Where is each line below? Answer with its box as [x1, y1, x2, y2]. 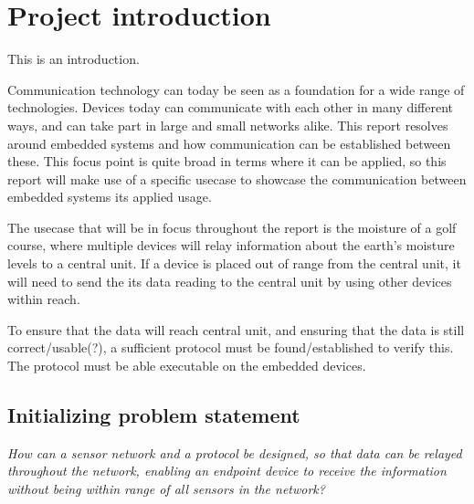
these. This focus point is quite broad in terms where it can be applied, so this [7, 152, 447, 171]
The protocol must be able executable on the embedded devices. [7, 356, 366, 375]
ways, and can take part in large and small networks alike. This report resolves [7, 115, 448, 134]
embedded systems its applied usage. [7, 187, 212, 206]
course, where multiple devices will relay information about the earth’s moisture [7, 236, 455, 255]
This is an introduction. [7, 49, 140, 68]
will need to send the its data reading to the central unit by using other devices [7, 271, 452, 290]
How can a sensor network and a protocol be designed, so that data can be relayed [7, 443, 462, 462]
